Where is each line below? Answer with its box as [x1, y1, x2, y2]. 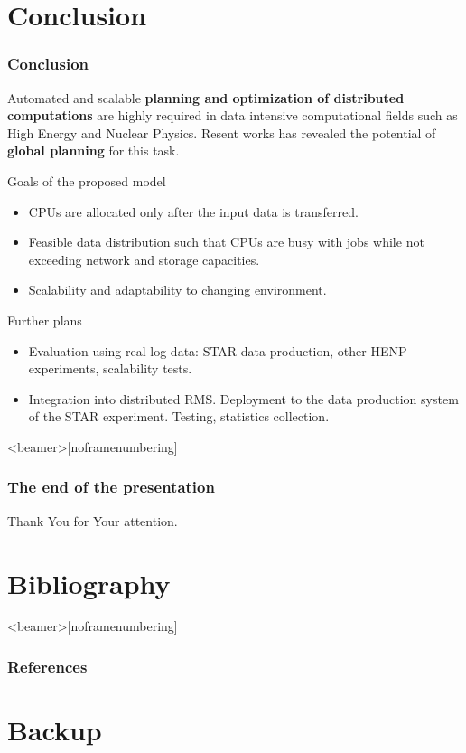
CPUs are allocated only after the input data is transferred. [28, 202, 359, 221]
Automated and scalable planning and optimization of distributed [7, 88, 405, 107]
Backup [7, 711, 102, 748]
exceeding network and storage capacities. [28, 249, 260, 268]
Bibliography [7, 564, 171, 601]
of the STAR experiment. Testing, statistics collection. [28, 407, 330, 426]
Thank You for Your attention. [7, 511, 178, 530]
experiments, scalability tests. [28, 359, 192, 378]
